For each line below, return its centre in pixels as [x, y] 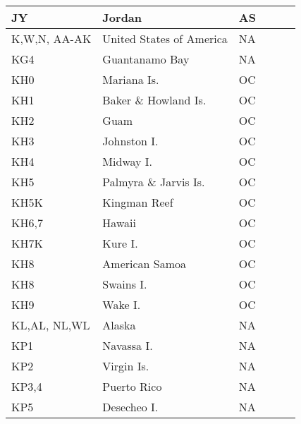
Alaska [119, 325]
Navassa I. [128, 345]
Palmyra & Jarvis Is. [154, 182]
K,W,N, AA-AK [51, 38]
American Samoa [145, 264]
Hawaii [119, 223]
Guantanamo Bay [146, 59]
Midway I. [128, 161]
